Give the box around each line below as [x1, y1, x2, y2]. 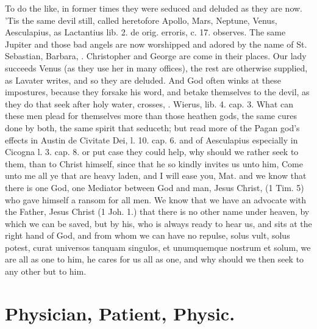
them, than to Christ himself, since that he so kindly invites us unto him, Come [5, 157, 303, 170]
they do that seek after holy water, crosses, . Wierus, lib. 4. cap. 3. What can [5, 97, 294, 110]
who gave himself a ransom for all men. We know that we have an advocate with [5, 193, 307, 206]
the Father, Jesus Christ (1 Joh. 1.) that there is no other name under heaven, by [5, 205, 310, 218]
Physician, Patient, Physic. [5, 300, 235, 325]
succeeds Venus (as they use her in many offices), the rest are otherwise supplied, [5, 61, 308, 74]
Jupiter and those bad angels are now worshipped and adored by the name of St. [5, 37, 307, 50]
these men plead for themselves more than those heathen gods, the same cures [5, 109, 297, 122]
